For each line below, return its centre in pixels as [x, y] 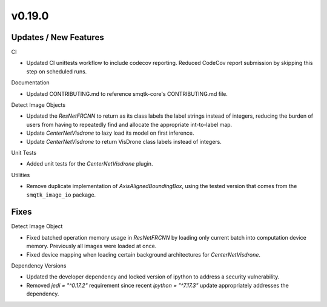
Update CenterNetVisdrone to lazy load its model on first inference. [110, 133]
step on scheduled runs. [57, 71]
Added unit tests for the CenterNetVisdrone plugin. [90, 164]
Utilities [21, 175]
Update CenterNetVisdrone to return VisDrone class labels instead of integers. [124, 141]
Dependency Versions [39, 266]
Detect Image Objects [38, 105]
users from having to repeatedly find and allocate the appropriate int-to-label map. [129, 124]
